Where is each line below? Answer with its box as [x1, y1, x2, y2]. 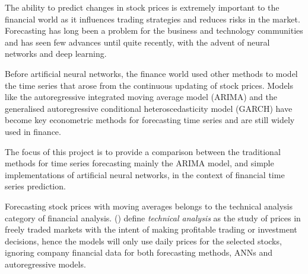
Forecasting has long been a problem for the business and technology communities [5, 24, 303, 37]
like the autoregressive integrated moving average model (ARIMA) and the [5, 91, 277, 103]
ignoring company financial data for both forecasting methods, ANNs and [5, 246, 273, 259]
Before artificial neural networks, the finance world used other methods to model [5, 67, 298, 79]
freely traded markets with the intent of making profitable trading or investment [5, 223, 297, 236]
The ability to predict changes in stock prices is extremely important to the [5, 1, 280, 13]
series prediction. [5, 180, 66, 192]
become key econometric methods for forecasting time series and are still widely [5, 114, 295, 126]
